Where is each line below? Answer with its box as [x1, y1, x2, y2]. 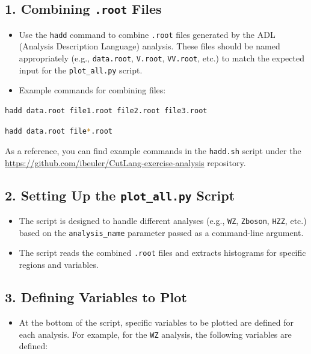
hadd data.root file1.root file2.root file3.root [5, 106, 208, 115]
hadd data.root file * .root [5, 126, 112, 135]
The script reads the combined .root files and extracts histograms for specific [19, 246, 306, 259]
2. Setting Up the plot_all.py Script [5, 185, 235, 204]
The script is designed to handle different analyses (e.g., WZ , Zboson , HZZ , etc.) [19, 214, 307, 227]
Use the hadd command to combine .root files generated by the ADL [19, 28, 276, 40]
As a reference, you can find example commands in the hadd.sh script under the [5, 144, 301, 157]
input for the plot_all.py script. [19, 63, 143, 76]
